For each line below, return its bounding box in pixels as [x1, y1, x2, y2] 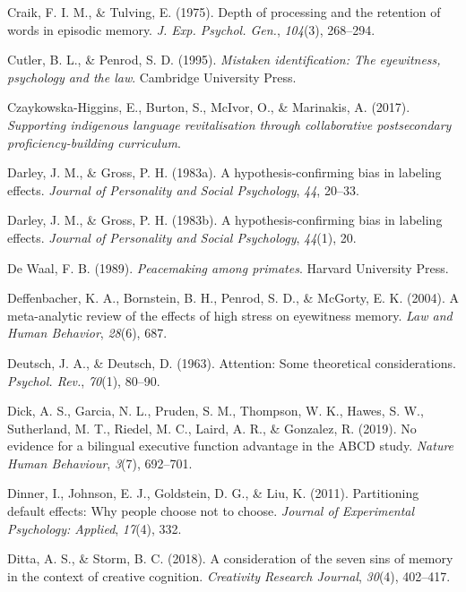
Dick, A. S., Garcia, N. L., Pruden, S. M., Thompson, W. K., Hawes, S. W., [7, 401, 424, 420]
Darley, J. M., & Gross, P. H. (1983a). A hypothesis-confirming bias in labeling [7, 163, 442, 182]
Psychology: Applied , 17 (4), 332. [7, 519, 182, 537]
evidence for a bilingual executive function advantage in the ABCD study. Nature [7, 436, 454, 455]
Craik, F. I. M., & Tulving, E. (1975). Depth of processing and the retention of [7, 3, 441, 21]
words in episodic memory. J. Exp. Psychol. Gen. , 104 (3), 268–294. [7, 20, 375, 39]
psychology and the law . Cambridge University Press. [7, 67, 297, 86]
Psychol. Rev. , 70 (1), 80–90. [7, 371, 160, 390]
